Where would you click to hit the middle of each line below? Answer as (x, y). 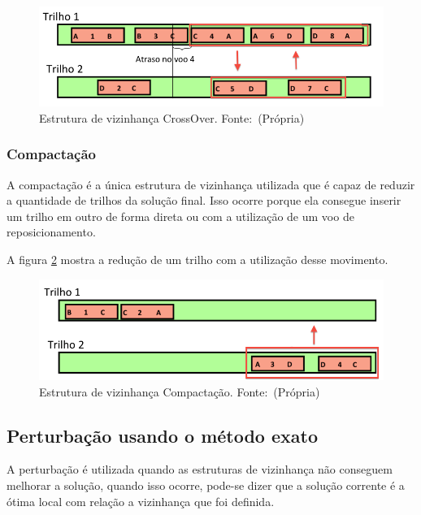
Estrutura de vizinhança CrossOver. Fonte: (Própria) (172, 117)
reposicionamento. (51, 232)
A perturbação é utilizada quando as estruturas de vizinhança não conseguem (200, 469)
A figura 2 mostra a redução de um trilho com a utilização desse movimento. (197, 260)
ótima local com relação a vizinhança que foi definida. (141, 501)
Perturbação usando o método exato (162, 435)
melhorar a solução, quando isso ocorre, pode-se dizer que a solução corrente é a (206, 485)
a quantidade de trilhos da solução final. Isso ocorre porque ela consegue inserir (204, 200)
